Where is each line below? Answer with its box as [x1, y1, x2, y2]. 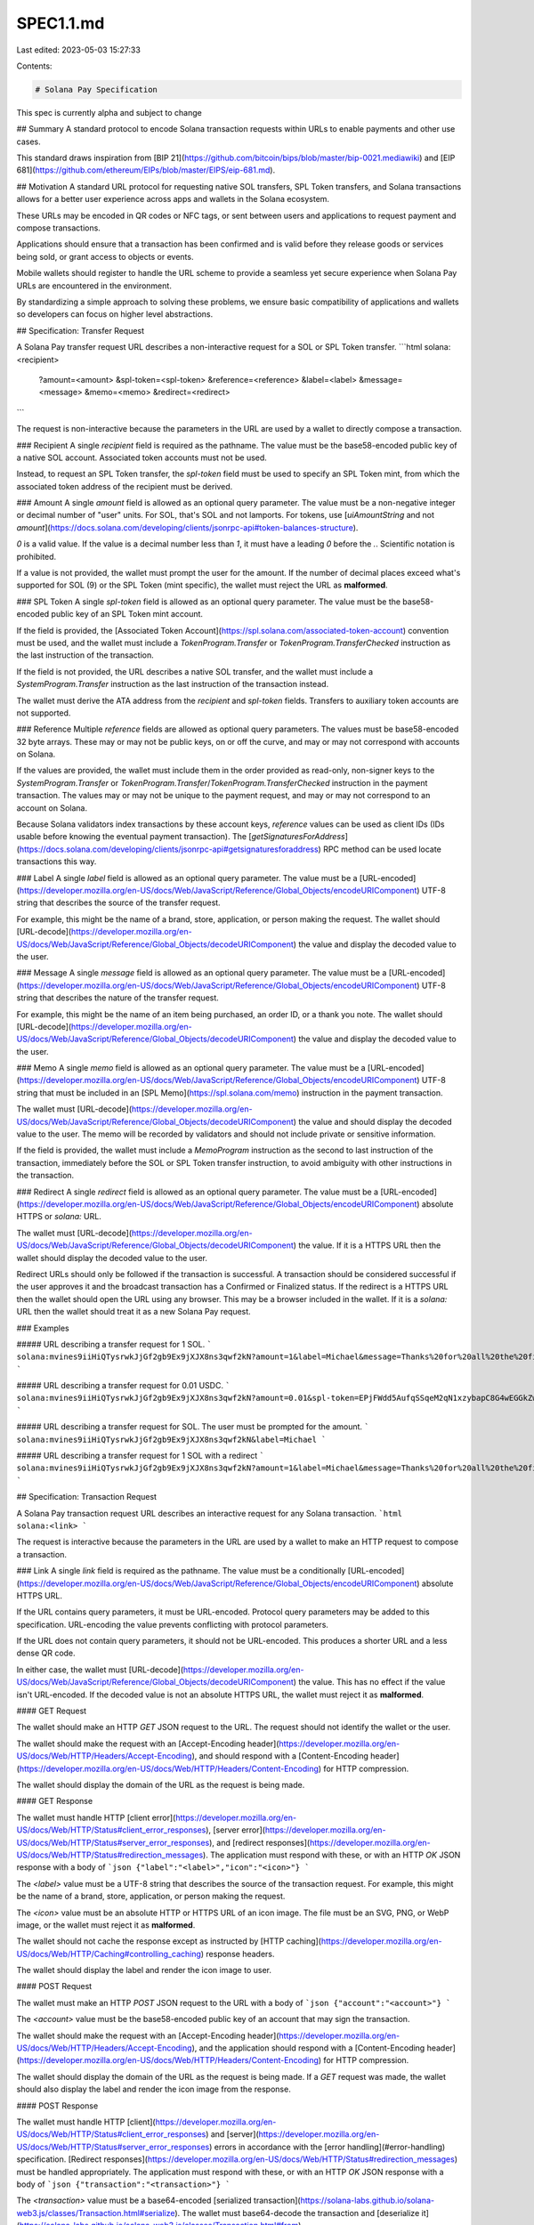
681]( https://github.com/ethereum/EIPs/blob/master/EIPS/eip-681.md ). [16, 165, 276, 175]
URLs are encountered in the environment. [16, 280, 173, 291]
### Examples [16, 1323, 70, 1333]
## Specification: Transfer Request [16, 325, 145, 336]
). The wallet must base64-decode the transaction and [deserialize [174, 2207, 420, 2218]
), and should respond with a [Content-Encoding [191, 1751, 369, 1761]
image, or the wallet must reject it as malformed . [16, 1919, 196, 1930]
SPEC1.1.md [16, 13, 105, 33]
